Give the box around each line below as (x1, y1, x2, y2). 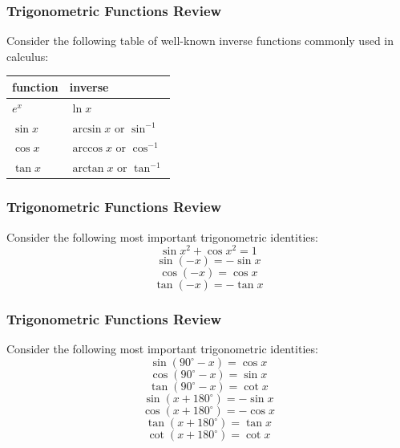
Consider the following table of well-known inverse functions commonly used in (6, 32, 394, 49)
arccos (72, 143, 103, 155)
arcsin (72, 123, 102, 135)
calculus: (6, 47, 49, 64)
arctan (72, 163, 104, 175)
